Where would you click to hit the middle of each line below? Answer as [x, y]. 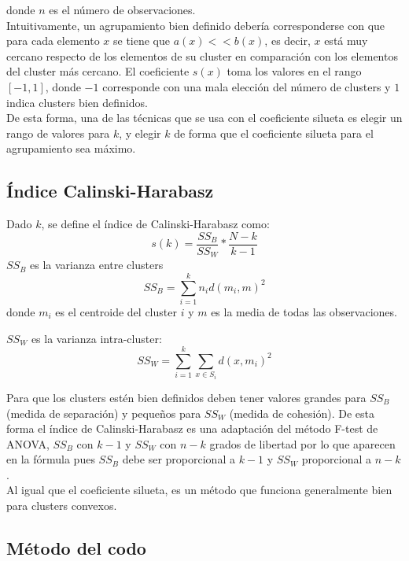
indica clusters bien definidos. [77, 102]
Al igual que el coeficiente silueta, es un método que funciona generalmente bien [199, 490]
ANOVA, [28, 443]
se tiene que [141, 41]
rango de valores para [58, 133]
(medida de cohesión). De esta [302, 413]
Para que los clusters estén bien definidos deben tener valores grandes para [186, 397]
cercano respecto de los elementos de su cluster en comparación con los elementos [202, 55]
